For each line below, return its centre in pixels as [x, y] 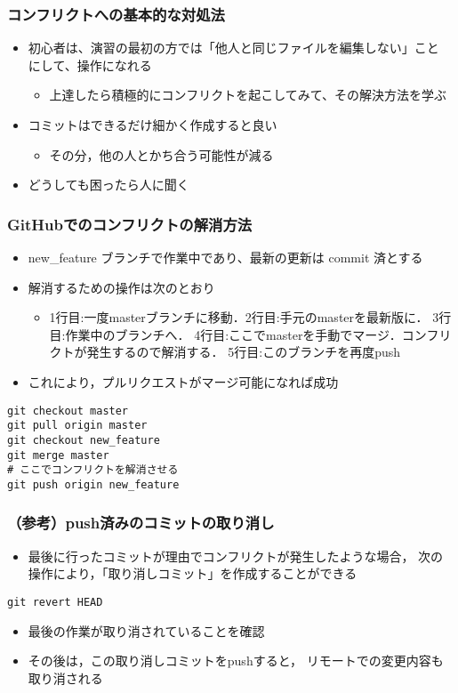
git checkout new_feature [84, 440]
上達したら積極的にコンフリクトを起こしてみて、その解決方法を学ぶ [248, 95]
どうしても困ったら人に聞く [108, 185]
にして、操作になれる [90, 64]
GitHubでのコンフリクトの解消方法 [130, 224]
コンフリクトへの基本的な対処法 [116, 14]
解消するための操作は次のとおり [121, 287]
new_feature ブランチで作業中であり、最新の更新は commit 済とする [225, 257]
